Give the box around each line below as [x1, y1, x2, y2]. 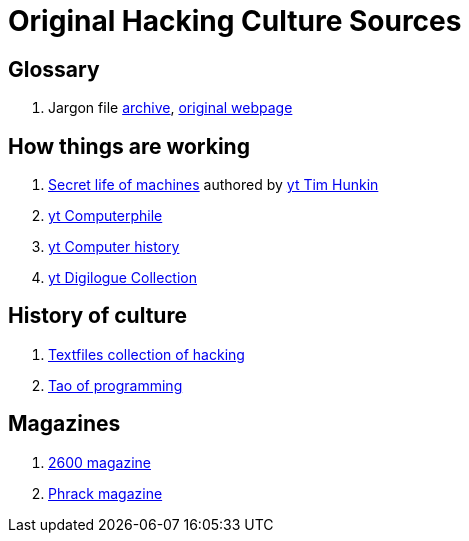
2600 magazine [48, 453, 151, 471]
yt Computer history [48, 238, 180, 256]
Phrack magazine [48, 484, 163, 502]
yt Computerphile [48, 207, 163, 225]
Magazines [8, 411, 121, 437]
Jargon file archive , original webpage [48, 99, 293, 117]
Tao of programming [48, 376, 183, 394]
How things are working [8, 133, 250, 159]
